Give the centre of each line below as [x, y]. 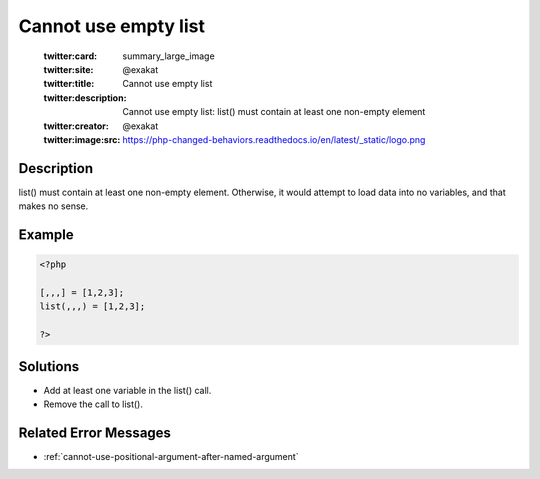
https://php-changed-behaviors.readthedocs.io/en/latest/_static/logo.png [274, 139]
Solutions [49, 366]
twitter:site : [68, 69]
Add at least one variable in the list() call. [127, 390]
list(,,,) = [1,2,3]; [92, 306]
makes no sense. [53, 206]
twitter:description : [85, 97]
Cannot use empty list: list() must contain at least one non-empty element [274, 112]
